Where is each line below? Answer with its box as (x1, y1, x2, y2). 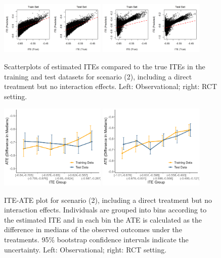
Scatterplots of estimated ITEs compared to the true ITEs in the (4, 61, 205, 71)
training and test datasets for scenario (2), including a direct (4, 71, 192, 81)
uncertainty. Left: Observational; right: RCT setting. (4, 244, 167, 254)
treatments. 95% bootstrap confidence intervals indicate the (4, 234, 189, 244)
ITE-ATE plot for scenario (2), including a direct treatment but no (4, 194, 212, 205)
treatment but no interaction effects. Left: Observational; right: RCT (4, 81, 217, 92)
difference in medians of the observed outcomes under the (4, 224, 182, 235)
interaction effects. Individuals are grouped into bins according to (4, 204, 207, 215)
